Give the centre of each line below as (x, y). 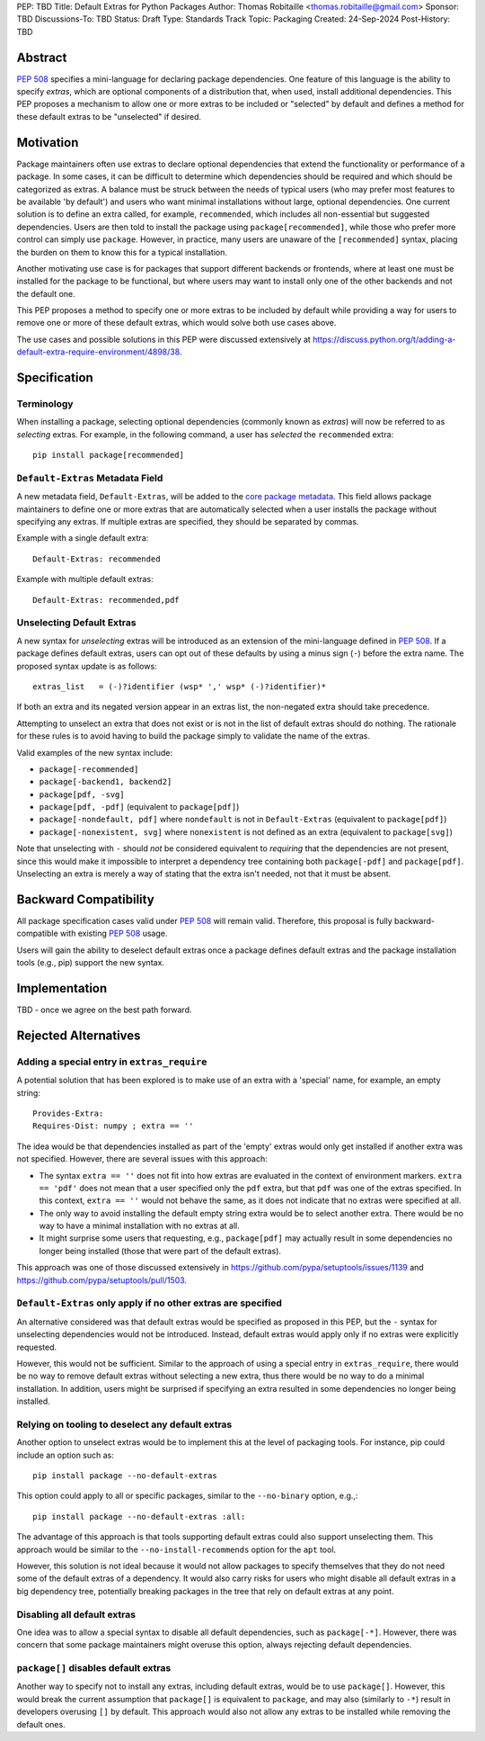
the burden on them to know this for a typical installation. (122, 252)
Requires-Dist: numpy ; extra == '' (113, 1126)
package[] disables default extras (94, 1668)
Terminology (45, 404)
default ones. (41, 1724)
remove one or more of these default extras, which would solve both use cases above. (176, 323)
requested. (37, 1347)
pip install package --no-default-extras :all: (139, 1517)
